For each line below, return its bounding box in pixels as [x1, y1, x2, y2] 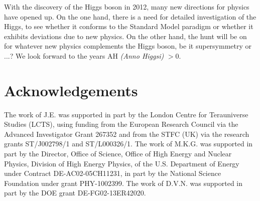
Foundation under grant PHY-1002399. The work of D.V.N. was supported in [4, 177, 243, 188]
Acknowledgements [4, 80, 138, 100]
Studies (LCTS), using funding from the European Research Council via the [4, 119, 238, 129]
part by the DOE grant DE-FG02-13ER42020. [4, 187, 146, 198]
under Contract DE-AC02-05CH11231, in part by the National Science [4, 168, 221, 178]
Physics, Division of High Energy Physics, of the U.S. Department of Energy [4, 158, 239, 168]
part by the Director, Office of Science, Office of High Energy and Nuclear [4, 148, 232, 159]
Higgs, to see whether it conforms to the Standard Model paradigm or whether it [4, 21, 253, 32]
